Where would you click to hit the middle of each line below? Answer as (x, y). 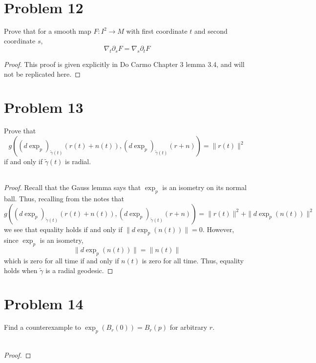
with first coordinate (157, 31)
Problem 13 (44, 107)
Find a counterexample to (42, 327)
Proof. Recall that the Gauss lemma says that (73, 187)
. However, (218, 229)
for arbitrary (189, 327)
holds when (21, 270)
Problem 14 (44, 304)
